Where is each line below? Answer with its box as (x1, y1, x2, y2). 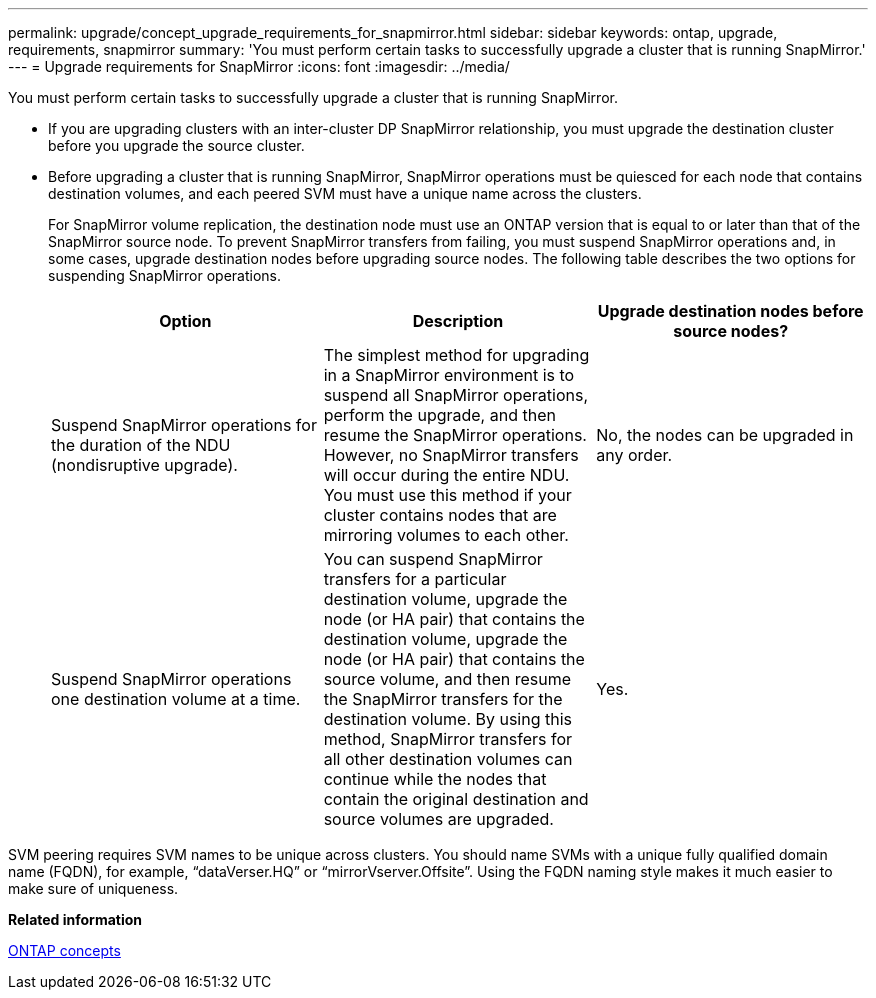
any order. (596, 445, 673, 465)
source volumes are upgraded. (323, 809, 554, 829)
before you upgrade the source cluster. (48, 137, 305, 154)
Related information (8, 911, 143, 928)
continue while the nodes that (323, 769, 547, 789)
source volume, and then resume (323, 669, 571, 689)
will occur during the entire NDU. (323, 465, 570, 485)
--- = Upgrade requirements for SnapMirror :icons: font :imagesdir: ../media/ (8, 58, 510, 75)
